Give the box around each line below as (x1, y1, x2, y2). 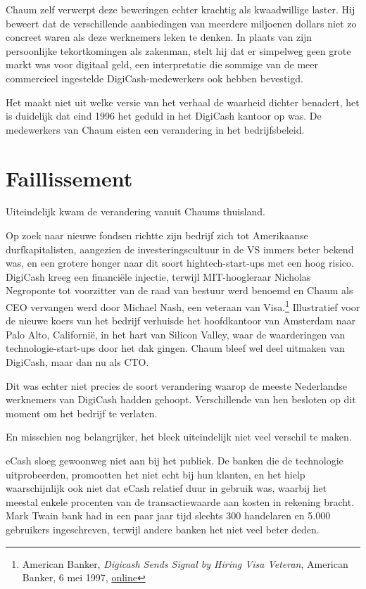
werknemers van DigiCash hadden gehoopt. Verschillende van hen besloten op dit (6, 392, 356, 407)
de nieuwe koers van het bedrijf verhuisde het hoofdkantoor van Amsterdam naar (6, 313, 356, 328)
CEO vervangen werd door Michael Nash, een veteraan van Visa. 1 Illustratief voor (6, 298, 360, 314)
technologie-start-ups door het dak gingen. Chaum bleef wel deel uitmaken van (6, 341, 345, 355)
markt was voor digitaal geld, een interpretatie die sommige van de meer (6, 57, 319, 72)
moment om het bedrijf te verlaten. (6, 405, 158, 420)
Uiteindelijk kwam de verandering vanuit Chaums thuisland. (6, 204, 265, 219)
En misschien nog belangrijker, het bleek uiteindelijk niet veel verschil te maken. (6, 429, 352, 444)
